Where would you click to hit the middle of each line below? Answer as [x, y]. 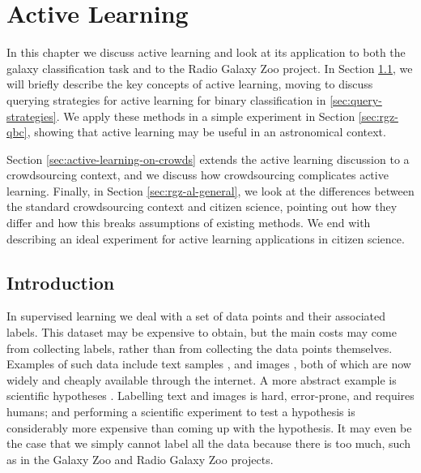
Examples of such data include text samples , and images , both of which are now [209, 364]
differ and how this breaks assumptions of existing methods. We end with [189, 223]
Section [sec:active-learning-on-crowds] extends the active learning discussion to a [208, 159]
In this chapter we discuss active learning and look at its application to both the [206, 52]
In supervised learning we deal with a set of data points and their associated [196, 316]
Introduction [61, 282]
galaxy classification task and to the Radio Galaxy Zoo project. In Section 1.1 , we [210, 68]
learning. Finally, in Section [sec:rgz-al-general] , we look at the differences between [210, 190]
